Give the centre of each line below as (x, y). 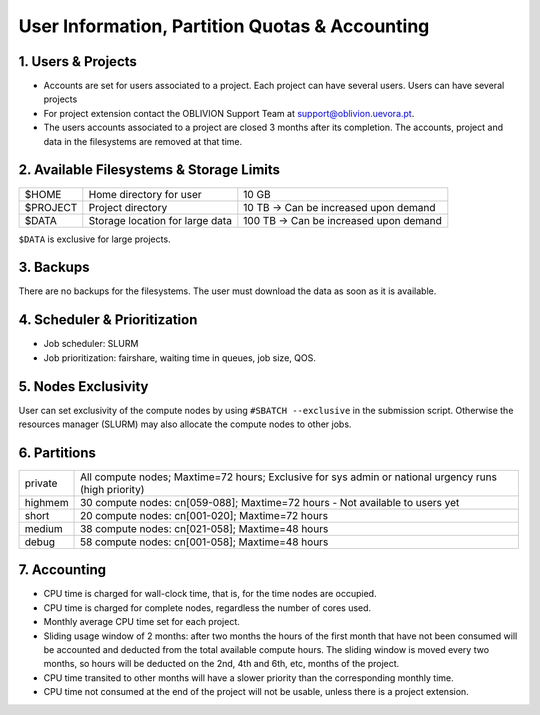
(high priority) (112, 489)
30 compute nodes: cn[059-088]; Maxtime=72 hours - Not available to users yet (270, 502)
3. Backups (54, 267)
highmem (46, 502)
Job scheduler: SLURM (91, 344)
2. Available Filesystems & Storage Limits (149, 170)
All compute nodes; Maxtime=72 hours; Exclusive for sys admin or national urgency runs (288, 477)
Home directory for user (145, 194)
